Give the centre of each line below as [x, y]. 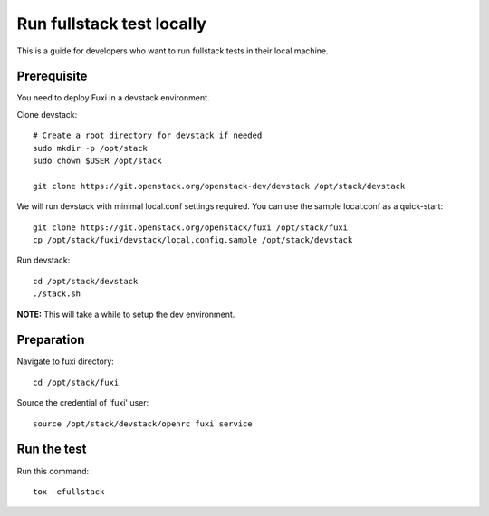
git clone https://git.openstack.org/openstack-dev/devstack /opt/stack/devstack [219, 186]
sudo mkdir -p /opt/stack [91, 148]
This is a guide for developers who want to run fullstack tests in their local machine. [173, 51]
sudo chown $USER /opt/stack [97, 161]
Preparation [51, 340]
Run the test [52, 449]
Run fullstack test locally [112, 24]
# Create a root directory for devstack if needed [148, 135]
